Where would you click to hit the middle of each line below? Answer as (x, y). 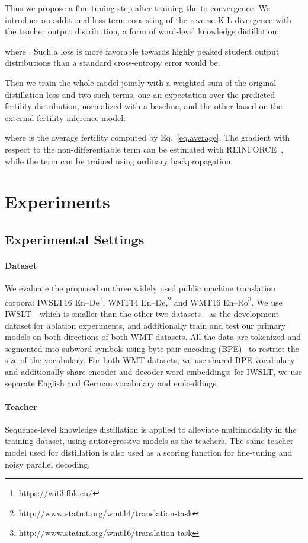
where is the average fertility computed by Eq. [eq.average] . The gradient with (147, 137)
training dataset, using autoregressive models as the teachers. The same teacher (149, 441)
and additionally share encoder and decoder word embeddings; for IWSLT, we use (153, 371)
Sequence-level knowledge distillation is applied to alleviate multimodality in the (151, 429)
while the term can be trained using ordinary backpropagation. (119, 161)
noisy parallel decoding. (48, 464)
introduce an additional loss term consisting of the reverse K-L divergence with (148, 19)
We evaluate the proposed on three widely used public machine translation (140, 288)
